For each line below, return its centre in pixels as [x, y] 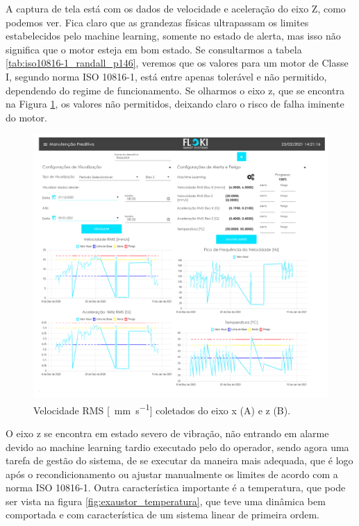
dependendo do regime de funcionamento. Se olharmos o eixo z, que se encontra [175, 90]
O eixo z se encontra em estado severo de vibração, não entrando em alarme [167, 433]
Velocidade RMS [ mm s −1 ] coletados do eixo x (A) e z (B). [162, 409]
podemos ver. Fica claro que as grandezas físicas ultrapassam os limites [157, 22]
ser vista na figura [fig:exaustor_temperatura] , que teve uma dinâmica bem [166, 501]
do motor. [26, 117]
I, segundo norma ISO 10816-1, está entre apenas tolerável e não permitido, [166, 76]
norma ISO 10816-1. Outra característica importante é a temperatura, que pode [176, 487]
